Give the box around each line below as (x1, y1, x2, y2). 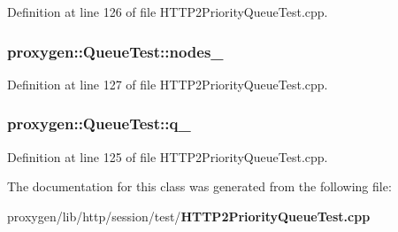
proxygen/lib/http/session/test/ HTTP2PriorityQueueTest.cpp (7, 206, 371, 225)
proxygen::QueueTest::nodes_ (7, 40, 224, 62)
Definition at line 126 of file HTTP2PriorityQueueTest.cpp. (7, 3, 328, 20)
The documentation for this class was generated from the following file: (7, 177, 392, 196)
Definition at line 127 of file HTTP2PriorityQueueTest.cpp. (7, 74, 328, 93)
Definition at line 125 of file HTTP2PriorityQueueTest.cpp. (7, 147, 328, 166)
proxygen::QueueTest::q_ (7, 112, 191, 135)
